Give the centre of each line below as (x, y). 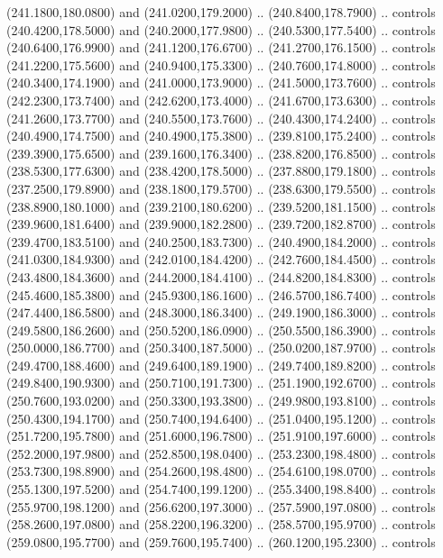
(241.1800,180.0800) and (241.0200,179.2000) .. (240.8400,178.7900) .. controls (221, 12)
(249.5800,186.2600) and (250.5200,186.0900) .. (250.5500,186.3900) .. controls (221, 329)
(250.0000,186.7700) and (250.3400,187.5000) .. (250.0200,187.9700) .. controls (221, 348)
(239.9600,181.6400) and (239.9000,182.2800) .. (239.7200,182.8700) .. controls (221, 224)
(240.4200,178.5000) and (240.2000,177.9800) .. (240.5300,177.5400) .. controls (221, 29)
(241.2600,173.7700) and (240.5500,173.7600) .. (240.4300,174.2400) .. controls (221, 118)
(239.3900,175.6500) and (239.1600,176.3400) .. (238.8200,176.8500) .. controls (221, 153)
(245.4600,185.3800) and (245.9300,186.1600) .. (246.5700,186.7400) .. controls (221, 294)
